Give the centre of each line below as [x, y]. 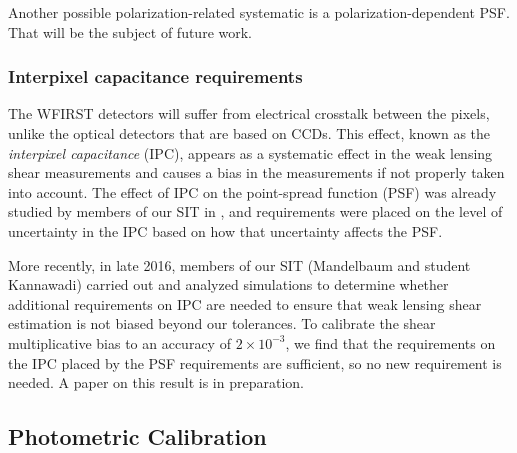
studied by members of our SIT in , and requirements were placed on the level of [255, 211]
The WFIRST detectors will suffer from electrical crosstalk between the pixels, [249, 113]
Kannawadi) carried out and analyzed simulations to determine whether [228, 284]
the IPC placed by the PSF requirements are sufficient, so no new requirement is [255, 362]
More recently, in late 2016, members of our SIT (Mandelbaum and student [239, 264]
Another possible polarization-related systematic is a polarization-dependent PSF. [259, 12]
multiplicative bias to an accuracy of [119, 342]
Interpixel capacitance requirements [155, 76]
